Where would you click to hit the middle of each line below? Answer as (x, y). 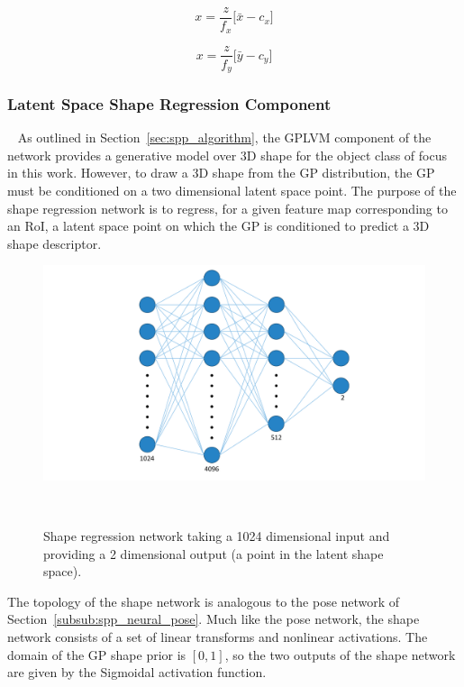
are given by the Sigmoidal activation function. (137, 672)
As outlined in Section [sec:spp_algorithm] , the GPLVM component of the (224, 137)
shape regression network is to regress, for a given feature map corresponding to (227, 208)
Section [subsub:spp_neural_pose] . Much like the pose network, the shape (214, 619)
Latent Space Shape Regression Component (169, 103)
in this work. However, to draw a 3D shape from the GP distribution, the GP (221, 173)
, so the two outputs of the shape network (340, 654)
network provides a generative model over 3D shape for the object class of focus (227, 155)
